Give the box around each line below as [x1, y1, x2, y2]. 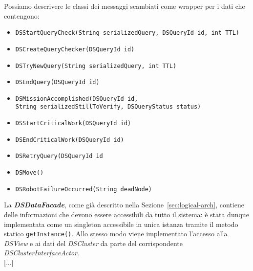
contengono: [4, 10, 40, 21]
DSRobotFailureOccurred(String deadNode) [15, 185, 152, 193]
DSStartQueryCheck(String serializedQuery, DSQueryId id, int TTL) [15, 29, 239, 37]
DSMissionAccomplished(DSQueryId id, [15, 95, 138, 102]
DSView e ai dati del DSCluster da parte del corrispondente [4, 238, 183, 248]
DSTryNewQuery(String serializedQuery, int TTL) [15, 62, 177, 69]
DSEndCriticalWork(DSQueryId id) [15, 136, 124, 143]
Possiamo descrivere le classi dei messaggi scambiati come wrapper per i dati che [4, 1, 245, 11]
